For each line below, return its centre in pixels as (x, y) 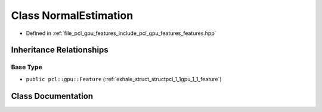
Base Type (27, 67)
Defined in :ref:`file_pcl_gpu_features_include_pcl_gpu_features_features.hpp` (121, 33)
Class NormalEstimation (72, 15)
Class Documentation (52, 96)
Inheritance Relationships (60, 50)
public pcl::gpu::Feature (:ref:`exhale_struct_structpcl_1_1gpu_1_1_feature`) (124, 79)
